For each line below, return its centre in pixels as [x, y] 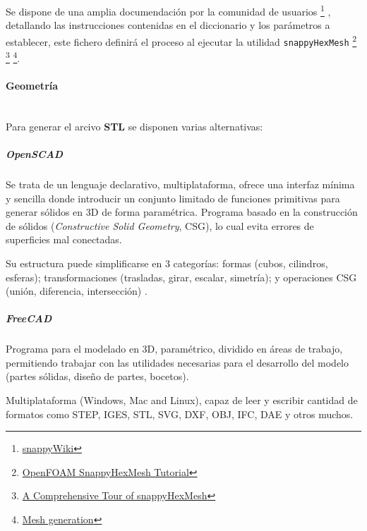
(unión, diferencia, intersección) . [77, 291]
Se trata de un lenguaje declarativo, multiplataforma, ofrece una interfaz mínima [180, 184]
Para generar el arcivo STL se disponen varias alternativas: [134, 126]
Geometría [32, 85]
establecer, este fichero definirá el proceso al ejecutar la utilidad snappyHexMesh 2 [181, 40]
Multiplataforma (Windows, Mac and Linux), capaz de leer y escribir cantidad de [182, 400]
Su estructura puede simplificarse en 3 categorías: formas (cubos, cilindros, [167, 263]
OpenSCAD [35, 153]
